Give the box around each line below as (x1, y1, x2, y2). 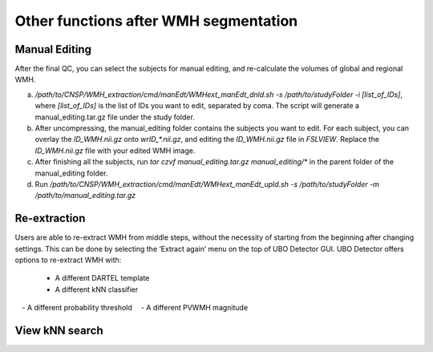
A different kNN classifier (55, 285, 139, 294)
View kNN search (14, 324, 103, 338)
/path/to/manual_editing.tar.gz (34, 191, 136, 200)
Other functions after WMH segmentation (14, 12, 298, 30)
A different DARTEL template (55, 273, 150, 283)
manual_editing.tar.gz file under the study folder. (34, 112, 196, 122)
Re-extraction (14, 212, 86, 225)
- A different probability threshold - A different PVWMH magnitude (22, 303, 249, 313)
